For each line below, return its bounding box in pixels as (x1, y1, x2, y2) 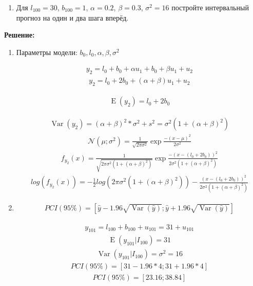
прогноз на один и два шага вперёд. (16, 12, 129, 23)
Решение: (4, 29, 35, 40)
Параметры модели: (16, 46, 77, 57)
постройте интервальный (171, 2, 249, 12)
